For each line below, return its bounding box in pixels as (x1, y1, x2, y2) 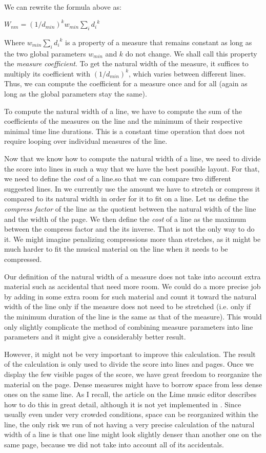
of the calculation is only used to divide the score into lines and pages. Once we (4, 358, 254, 369)
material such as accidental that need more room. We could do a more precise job (4, 281, 261, 292)
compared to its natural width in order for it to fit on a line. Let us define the (4, 193, 249, 204)
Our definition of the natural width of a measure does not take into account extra (4, 271, 261, 281)
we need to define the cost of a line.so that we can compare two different (4, 173, 231, 184)
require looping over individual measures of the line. (4, 136, 168, 146)
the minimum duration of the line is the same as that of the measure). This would (4, 311, 262, 322)
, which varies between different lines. (129, 68, 246, 79)
